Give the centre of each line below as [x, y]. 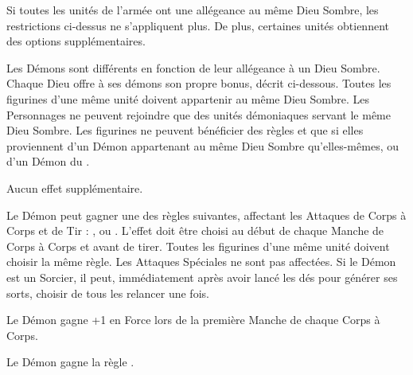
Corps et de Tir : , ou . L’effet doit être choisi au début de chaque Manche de [195, 230]
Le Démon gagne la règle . [70, 362]
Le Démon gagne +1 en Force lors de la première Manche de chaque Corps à [193, 320]
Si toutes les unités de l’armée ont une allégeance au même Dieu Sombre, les [193, 10]
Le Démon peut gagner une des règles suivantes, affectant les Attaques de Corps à [206, 215]
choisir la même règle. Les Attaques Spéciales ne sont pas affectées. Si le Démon [201, 262]
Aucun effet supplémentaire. [75, 187]
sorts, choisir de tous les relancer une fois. [108, 293]
